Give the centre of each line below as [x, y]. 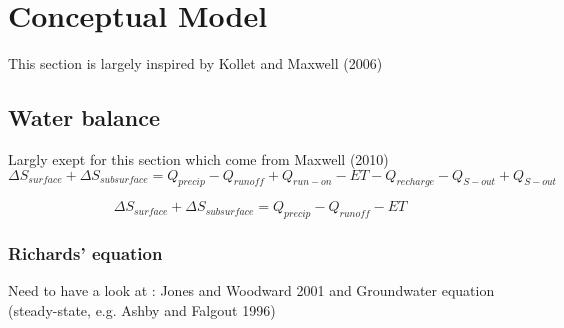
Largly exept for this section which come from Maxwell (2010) [198, 158]
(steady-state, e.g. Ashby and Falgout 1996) [142, 309]
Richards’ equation [85, 253]
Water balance [84, 117]
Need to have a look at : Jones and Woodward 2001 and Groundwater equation [251, 290]
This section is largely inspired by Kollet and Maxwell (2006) [195, 63]
